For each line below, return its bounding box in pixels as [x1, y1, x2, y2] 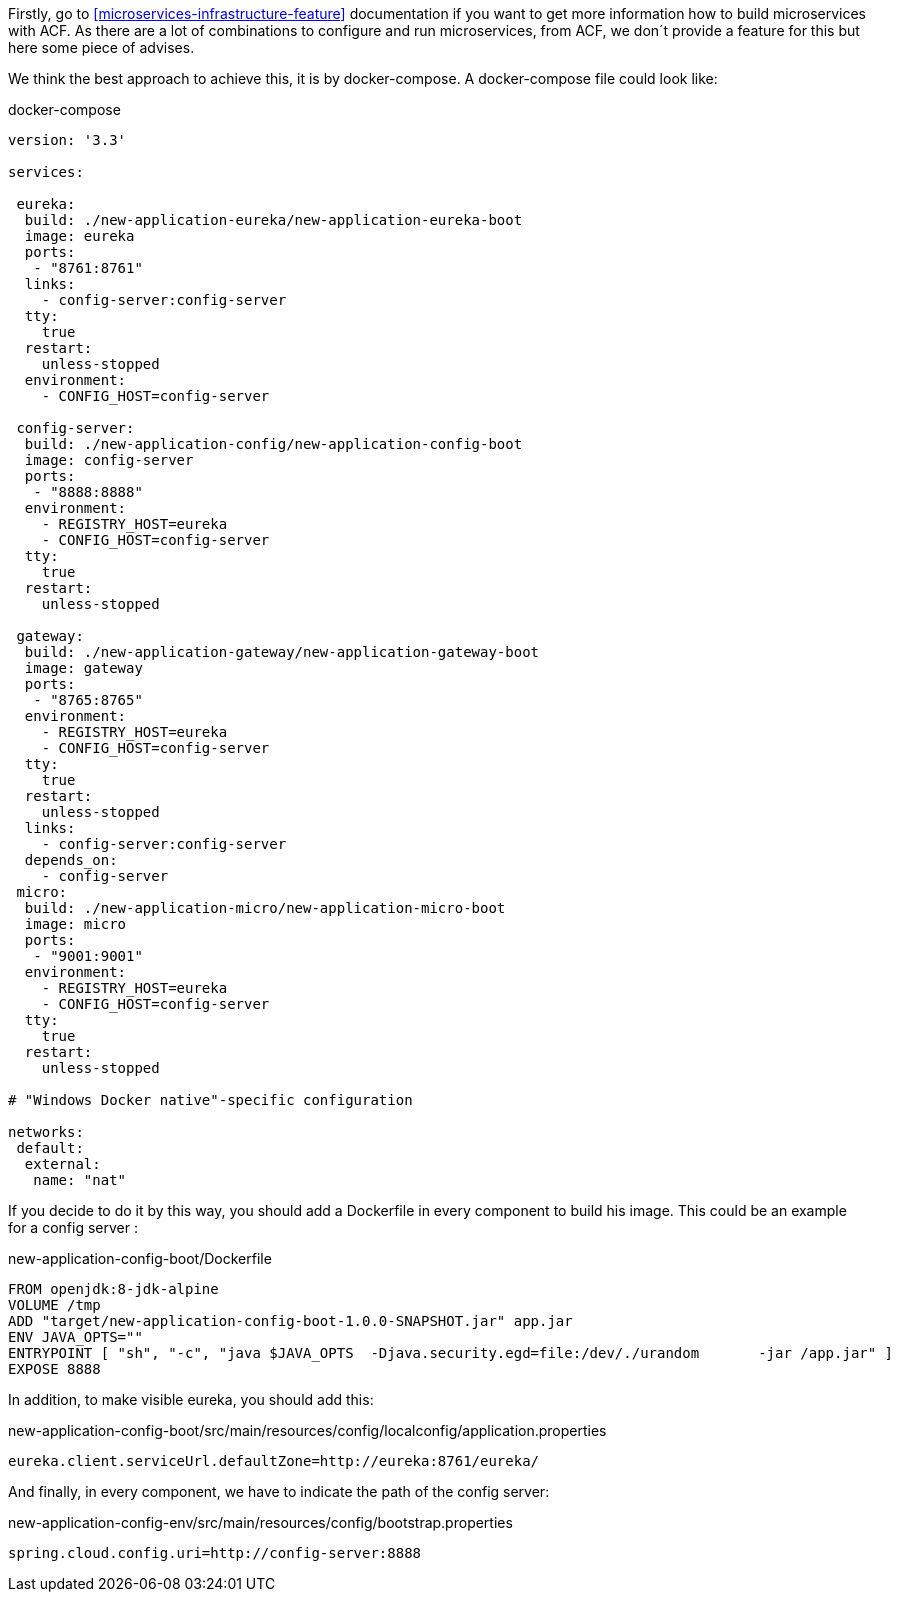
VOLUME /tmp [8, 1297, 101, 1313]
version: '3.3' [8, 132, 127, 148]
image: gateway [24, 660, 143, 676]
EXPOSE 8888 [8, 1361, 101, 1377]
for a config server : [8, 1219, 138, 1236]
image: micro [24, 916, 127, 932]
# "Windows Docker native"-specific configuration [8, 1092, 413, 1108]
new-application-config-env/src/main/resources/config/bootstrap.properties [8, 1514, 513, 1531]
